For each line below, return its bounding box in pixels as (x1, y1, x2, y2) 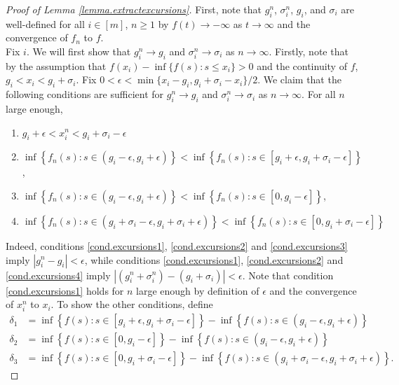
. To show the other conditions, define (50, 297, 213, 311)
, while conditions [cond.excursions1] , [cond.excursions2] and (84, 252, 344, 267)
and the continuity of (257, 58, 347, 73)
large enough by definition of (136, 283, 259, 297)
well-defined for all (6, 16, 85, 31)
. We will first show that (26, 43, 131, 58)
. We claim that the (257, 72, 341, 87)
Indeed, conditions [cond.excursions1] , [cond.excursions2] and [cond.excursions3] (6, 238, 348, 253)
